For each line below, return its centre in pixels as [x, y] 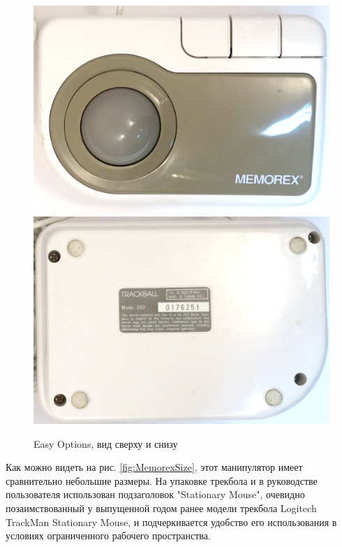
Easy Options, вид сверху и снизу [106, 443]
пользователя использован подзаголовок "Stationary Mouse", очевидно [155, 494]
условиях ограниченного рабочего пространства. [108, 535]
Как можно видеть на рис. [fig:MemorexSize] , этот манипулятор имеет [154, 467]
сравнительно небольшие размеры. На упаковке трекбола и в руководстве [162, 480]
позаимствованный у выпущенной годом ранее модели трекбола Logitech [161, 508]
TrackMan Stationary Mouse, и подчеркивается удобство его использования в [171, 522]
